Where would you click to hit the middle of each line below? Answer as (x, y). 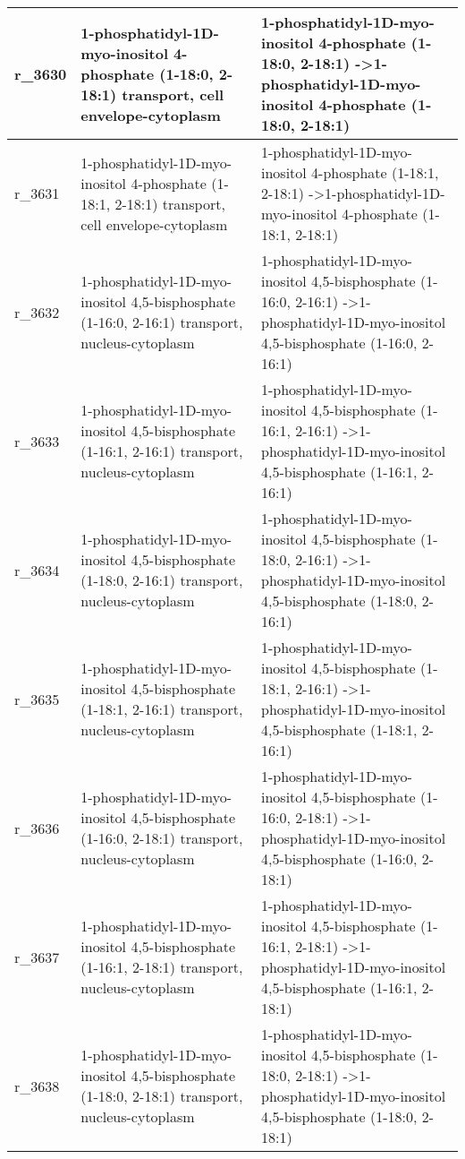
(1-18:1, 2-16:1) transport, (162, 709)
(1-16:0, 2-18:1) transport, (162, 838)
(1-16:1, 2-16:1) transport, (162, 451)
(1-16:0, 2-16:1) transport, (162, 322)
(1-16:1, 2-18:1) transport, (162, 967)
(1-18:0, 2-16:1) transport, (162, 580)
